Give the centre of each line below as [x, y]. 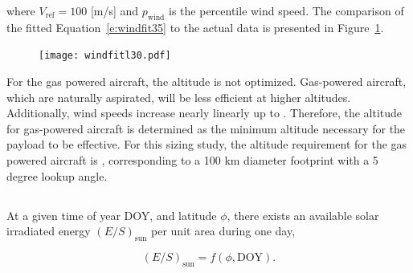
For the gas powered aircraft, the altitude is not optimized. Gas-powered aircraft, [206, 81]
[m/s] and [114, 10]
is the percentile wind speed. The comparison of [286, 10]
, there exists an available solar [303, 215]
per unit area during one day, [223, 231]
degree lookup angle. [57, 175]
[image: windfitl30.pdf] [105, 56]
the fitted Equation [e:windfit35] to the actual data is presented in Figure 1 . [195, 27]
